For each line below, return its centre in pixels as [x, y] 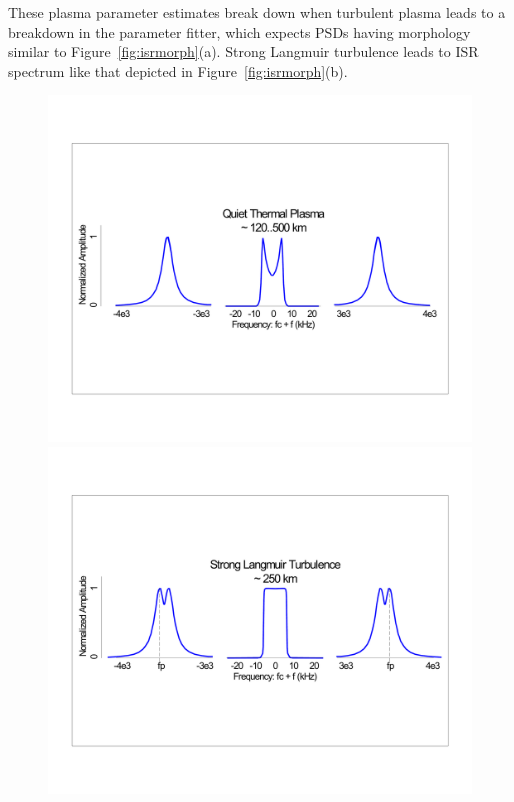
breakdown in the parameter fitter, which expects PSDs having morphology [239, 31]
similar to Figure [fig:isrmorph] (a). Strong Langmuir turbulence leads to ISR [243, 51]
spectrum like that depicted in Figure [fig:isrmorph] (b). [178, 70]
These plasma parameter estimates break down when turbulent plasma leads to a [257, 12]
